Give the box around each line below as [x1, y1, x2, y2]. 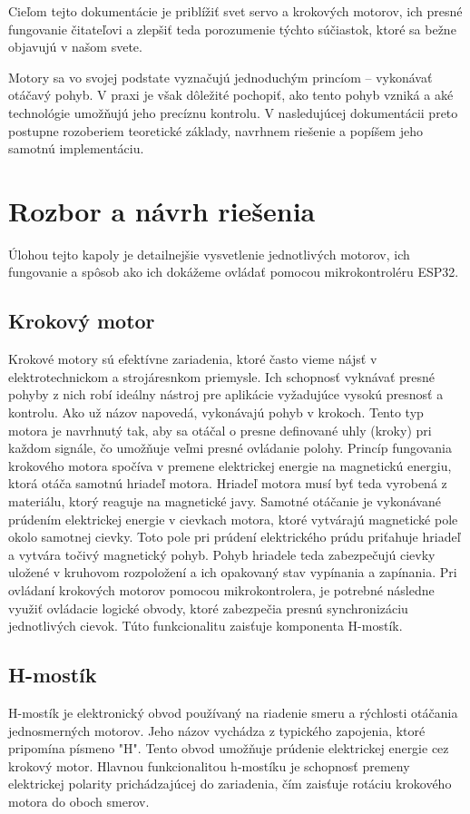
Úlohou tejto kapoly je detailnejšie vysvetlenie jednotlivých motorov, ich [8, 244, 410, 263]
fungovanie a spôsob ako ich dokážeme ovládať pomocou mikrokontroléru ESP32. [8, 262, 459, 281]
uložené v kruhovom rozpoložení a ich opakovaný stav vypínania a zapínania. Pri [8, 563, 457, 582]
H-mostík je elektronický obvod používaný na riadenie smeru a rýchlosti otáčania [8, 702, 458, 721]
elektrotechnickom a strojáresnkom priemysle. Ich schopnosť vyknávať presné [8, 367, 436, 386]
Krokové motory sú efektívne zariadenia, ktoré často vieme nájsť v [8, 349, 377, 368]
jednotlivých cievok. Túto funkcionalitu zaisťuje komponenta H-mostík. [8, 616, 403, 635]
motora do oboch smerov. [8, 791, 150, 810]
